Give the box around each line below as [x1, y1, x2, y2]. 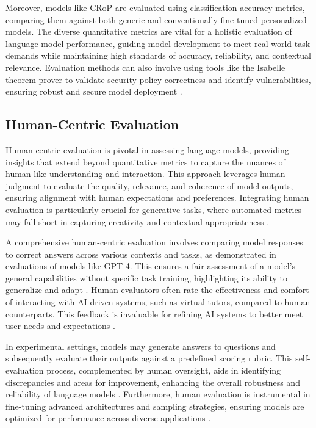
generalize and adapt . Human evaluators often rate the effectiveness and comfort [5, 283, 309, 296]
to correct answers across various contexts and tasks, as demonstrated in [5, 247, 276, 260]
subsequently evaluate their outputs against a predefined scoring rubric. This [5, 352, 293, 365]
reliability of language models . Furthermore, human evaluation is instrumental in [5, 388, 311, 401]
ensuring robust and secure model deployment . [5, 85, 182, 98]
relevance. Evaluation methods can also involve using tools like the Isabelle [5, 60, 285, 73]
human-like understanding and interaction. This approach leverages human [5, 167, 285, 180]
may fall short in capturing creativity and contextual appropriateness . [5, 215, 270, 228]
